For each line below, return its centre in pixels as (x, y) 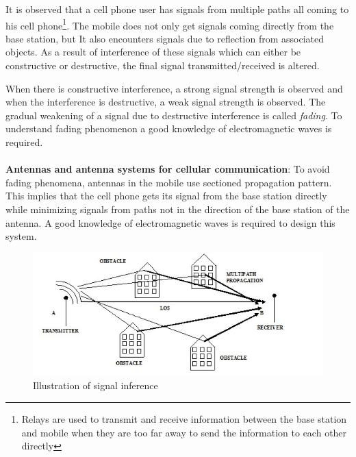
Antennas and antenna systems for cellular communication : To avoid (168, 169)
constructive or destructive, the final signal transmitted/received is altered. (163, 65)
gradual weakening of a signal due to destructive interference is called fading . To (174, 115)
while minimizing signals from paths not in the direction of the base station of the (178, 209)
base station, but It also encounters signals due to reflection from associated (165, 38)
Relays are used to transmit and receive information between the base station (184, 418)
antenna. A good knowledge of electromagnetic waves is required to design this (170, 222)
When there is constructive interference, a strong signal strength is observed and (174, 88)
